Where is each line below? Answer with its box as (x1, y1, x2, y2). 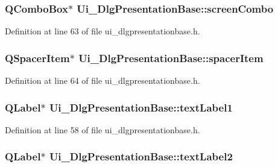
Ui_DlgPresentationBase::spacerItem (78, 50, 264, 65)
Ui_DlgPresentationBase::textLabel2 (49, 149, 233, 164)
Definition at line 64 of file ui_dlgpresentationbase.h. (5, 74, 200, 87)
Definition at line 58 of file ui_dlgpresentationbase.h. (5, 123, 200, 136)
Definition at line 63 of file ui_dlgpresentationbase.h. (5, 25, 200, 37)
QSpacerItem (5, 50, 70, 65)
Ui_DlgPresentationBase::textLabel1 (49, 99, 233, 115)
